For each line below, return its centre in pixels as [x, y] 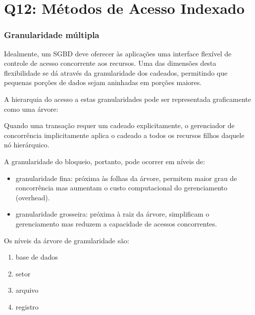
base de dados [37, 257]
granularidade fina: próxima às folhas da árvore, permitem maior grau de [126, 178]
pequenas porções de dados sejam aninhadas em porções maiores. [103, 82]
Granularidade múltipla [52, 35]
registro [27, 306]
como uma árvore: [31, 109]
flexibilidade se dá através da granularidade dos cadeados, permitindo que [116, 72]
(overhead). [33, 197]
